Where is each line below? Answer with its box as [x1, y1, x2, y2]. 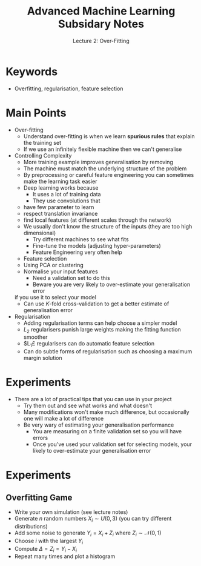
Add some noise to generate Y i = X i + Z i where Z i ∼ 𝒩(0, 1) [14, 529, 162, 538]
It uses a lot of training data [32, 190, 101, 198]
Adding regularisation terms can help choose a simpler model [23, 319, 177, 327]
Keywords [5, 65, 58, 78]
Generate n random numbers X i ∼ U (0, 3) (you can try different [14, 515, 172, 524]
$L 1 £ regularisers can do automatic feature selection [23, 340, 155, 349]
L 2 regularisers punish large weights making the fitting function [23, 325, 181, 335]
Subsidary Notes [58, 17, 145, 31]
